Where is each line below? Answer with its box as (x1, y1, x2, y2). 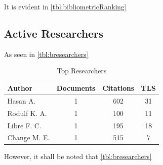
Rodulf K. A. (7, 108, 47, 118)
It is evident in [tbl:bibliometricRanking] (4, 1, 126, 11)
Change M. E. (7, 132, 50, 143)
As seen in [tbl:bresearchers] (4, 49, 88, 59)
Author (7, 82, 33, 93)
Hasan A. (7, 95, 36, 106)
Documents (56, 82, 96, 93)
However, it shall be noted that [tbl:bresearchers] (4, 151, 152, 162)
